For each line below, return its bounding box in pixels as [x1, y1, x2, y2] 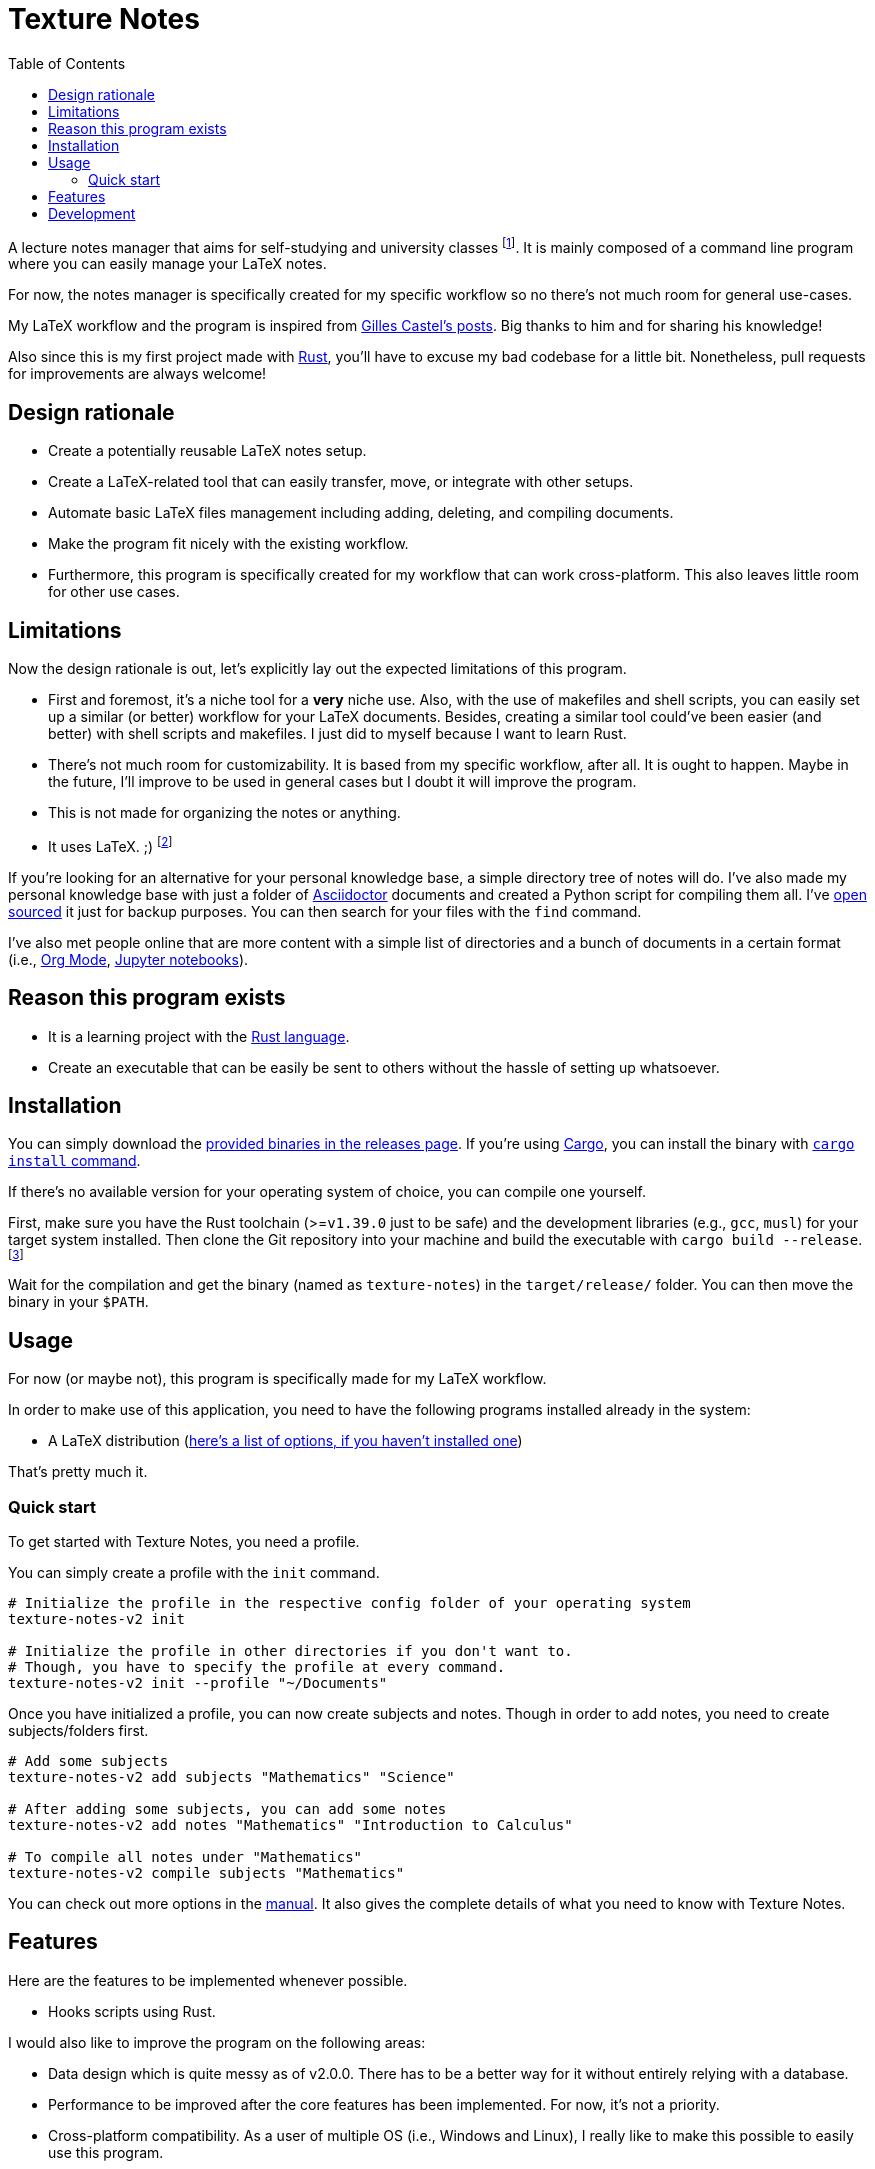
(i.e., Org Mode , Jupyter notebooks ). [8, 950, 249, 968]
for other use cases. [48, 583, 180, 601]
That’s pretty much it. [8, 1463, 148, 1481]
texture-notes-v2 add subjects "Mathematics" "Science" [8, 1769, 455, 1786]
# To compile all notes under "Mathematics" [8, 1849, 363, 1866]
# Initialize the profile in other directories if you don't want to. [8, 1643, 573, 1660]
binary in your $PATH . [8, 1293, 149, 1311]
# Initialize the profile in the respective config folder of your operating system [8, 1595, 691, 1612]
